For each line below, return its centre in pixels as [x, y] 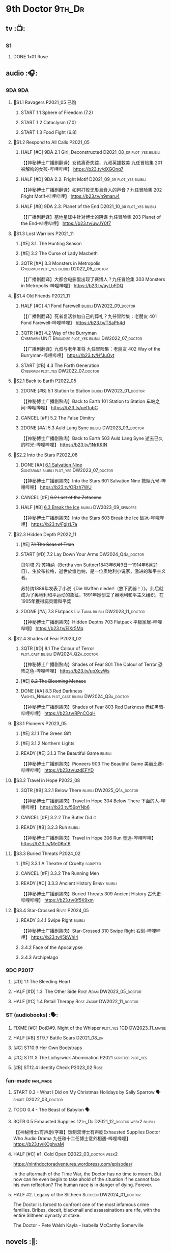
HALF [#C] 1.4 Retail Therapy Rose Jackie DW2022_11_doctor [76, 1001]
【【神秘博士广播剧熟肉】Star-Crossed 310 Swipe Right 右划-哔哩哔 [91, 931]
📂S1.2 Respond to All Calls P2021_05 [51, 142]
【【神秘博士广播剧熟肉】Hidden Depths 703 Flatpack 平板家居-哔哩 [91, 622]
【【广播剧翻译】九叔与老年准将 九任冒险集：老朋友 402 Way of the [91, 349]
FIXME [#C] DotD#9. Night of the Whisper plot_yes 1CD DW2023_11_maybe [90, 1028]
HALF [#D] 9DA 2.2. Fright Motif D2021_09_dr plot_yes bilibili [83, 179]
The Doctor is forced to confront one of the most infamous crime [81, 1204]
